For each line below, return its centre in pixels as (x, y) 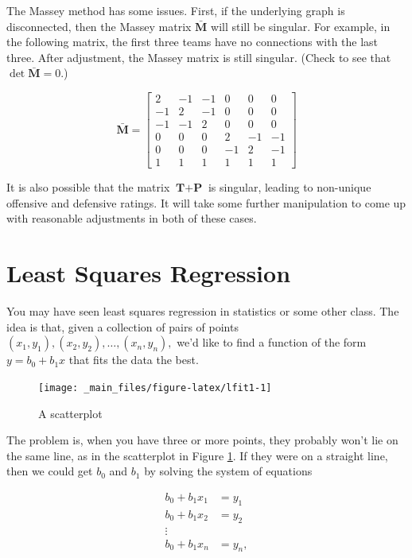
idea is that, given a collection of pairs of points (122, 326)
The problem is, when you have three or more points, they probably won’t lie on (202, 440)
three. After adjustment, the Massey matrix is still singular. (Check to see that (199, 57)
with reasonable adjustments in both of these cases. (132, 218)
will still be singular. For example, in (301, 26)
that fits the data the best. (134, 360)
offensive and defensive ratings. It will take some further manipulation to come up (206, 202)
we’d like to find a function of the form (272, 342)
